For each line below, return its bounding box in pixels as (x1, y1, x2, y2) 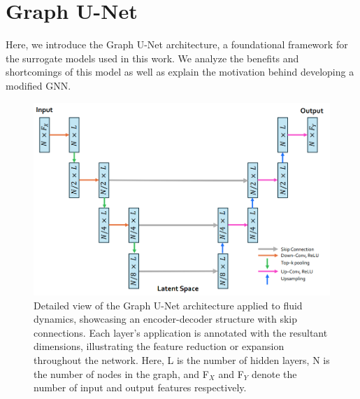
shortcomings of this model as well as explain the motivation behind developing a (6, 64, 354, 79)
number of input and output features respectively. (34, 380, 247, 395)
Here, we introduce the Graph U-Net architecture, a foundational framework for (6, 37, 348, 52)
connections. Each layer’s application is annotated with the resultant (34, 325, 328, 339)
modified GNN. (6, 78, 71, 92)
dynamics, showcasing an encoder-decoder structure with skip (34, 311, 297, 326)
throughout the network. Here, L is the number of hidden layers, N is (34, 353, 330, 367)
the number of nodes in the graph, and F (34, 366, 209, 381)
